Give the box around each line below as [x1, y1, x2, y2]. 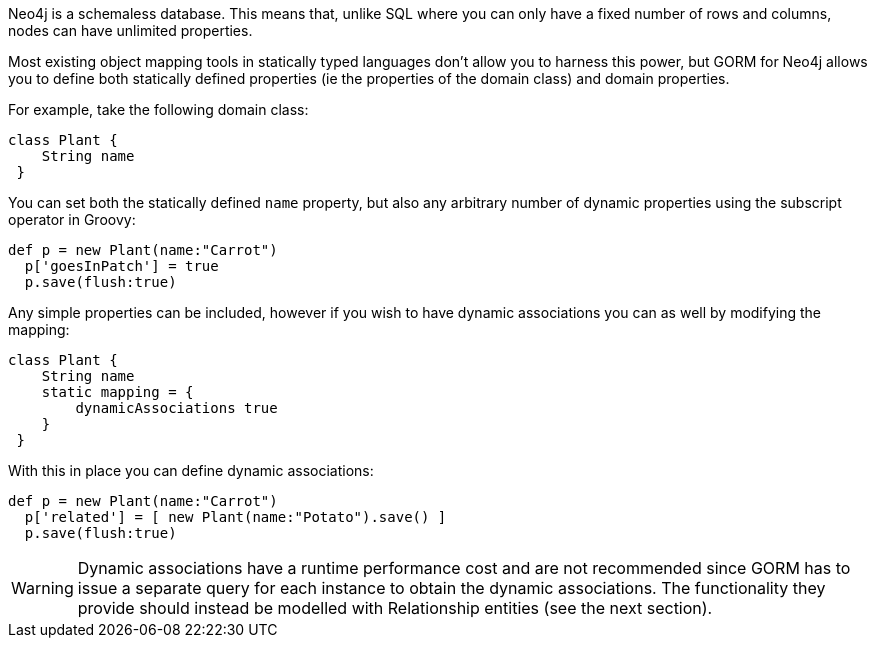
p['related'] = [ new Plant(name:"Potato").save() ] [24, 509, 447, 525]
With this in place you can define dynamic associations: [8, 462, 374, 479]
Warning [11, 578, 74, 598]
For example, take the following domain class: [8, 101, 309, 118]
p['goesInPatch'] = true [24, 258, 219, 274]
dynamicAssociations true [75, 400, 278, 416]
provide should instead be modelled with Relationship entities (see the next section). [77, 598, 713, 618]
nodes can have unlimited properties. [8, 22, 253, 39]
